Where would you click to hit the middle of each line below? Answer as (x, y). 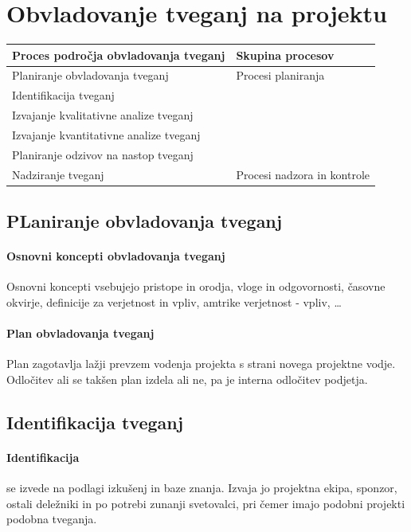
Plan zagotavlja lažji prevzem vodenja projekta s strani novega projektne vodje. (201, 364)
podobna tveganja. (52, 519)
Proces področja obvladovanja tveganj (119, 55)
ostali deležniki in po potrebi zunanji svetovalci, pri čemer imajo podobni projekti (206, 503)
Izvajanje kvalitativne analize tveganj (103, 115)
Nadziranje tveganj (58, 174)
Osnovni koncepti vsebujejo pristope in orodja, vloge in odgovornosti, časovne (196, 286)
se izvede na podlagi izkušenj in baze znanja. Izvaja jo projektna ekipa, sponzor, (202, 488)
